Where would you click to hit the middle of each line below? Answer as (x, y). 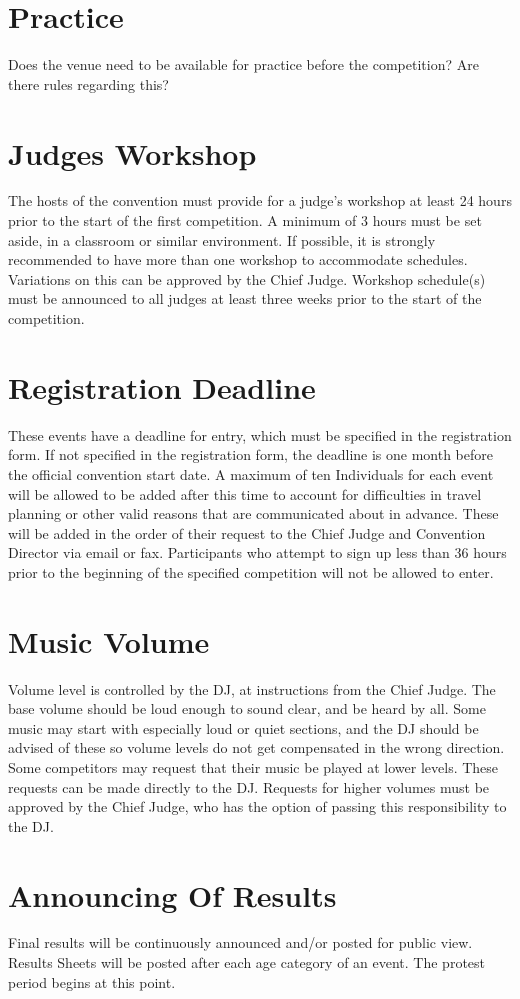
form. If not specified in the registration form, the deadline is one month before (251, 454)
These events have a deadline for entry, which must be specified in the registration (260, 434)
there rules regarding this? (88, 83)
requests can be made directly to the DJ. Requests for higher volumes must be (249, 786)
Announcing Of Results (172, 894)
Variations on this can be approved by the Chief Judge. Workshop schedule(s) (247, 278)
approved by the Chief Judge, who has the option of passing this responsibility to (257, 806)
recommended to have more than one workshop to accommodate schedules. (238, 259)
